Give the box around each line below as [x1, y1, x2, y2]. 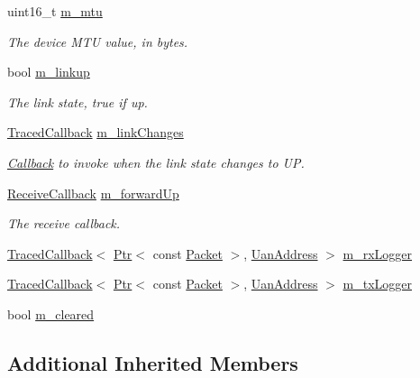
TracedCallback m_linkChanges [7, 123, 184, 142]
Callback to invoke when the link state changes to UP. [7, 152, 305, 171]
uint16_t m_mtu [7, 2, 103, 20]
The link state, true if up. [7, 92, 148, 111]
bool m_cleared [7, 304, 95, 323]
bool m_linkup [7, 62, 90, 81]
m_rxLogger [342, 244, 413, 263]
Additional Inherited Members [7, 348, 298, 376]
